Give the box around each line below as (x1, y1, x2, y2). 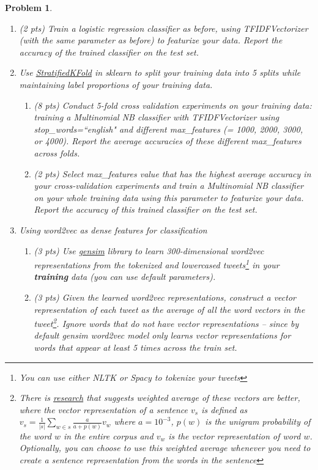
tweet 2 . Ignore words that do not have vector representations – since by (34, 315, 299, 329)
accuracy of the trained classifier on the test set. (19, 45, 199, 58)
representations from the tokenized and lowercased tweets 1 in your (34, 257, 279, 271)
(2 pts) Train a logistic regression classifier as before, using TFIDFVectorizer (19, 21, 308, 34)
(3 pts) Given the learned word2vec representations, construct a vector (34, 290, 296, 303)
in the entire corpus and (63, 429, 153, 442)
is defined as (201, 403, 248, 416)
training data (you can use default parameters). (34, 270, 216, 283)
